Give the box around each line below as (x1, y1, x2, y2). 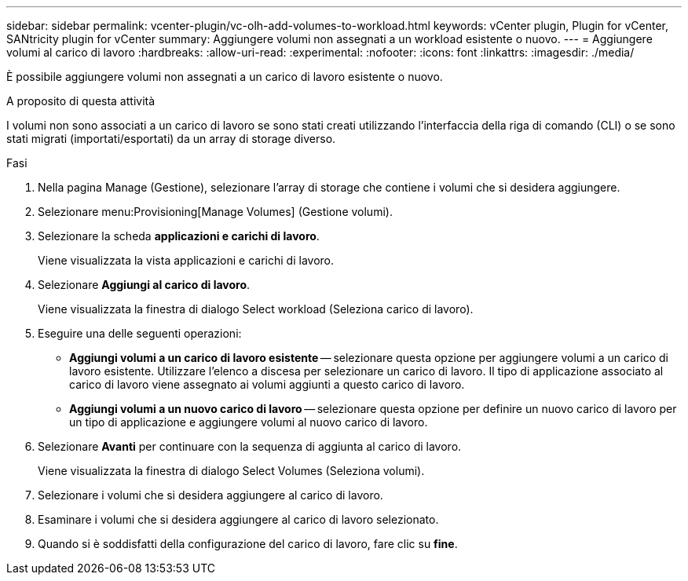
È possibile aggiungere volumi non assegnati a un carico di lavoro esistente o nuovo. (6, 70, 443, 83)
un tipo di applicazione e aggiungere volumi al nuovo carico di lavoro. (69, 415, 428, 429)
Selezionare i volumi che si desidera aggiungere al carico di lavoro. (38, 488, 383, 502)
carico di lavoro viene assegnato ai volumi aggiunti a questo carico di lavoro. (69, 378, 465, 391)
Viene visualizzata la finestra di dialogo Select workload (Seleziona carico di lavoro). (38, 302, 474, 316)
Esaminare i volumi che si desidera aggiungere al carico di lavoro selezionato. (38, 513, 439, 526)
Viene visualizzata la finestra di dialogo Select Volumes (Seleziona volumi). (38, 464, 425, 477)
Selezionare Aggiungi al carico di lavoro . (38, 278, 251, 291)
